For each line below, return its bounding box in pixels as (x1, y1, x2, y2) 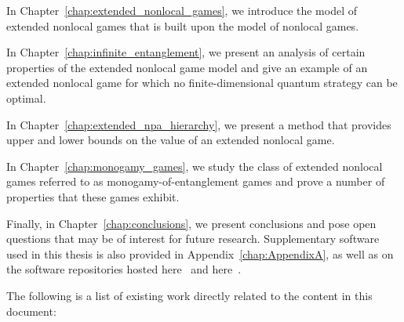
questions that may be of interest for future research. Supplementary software (6, 230, 380, 247)
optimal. (6, 89, 46, 106)
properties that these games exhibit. (6, 188, 180, 204)
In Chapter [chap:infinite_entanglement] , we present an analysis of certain (6, 44, 366, 60)
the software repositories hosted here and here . (6, 261, 242, 277)
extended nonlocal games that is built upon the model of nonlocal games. (6, 17, 359, 34)
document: (6, 302, 56, 319)
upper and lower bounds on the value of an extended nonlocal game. (6, 132, 335, 148)
